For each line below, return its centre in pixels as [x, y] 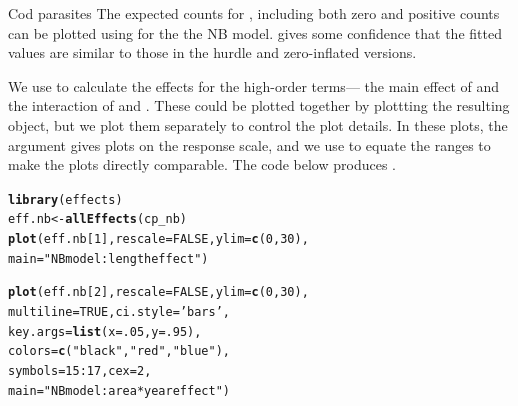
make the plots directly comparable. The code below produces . [202, 164]
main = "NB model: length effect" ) [108, 258]
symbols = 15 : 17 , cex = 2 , [80, 371]
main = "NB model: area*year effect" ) [119, 390]
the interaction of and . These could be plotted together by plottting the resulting [259, 105]
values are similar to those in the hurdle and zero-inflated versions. [212, 52]
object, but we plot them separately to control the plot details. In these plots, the [258, 124]
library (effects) [65, 199]
